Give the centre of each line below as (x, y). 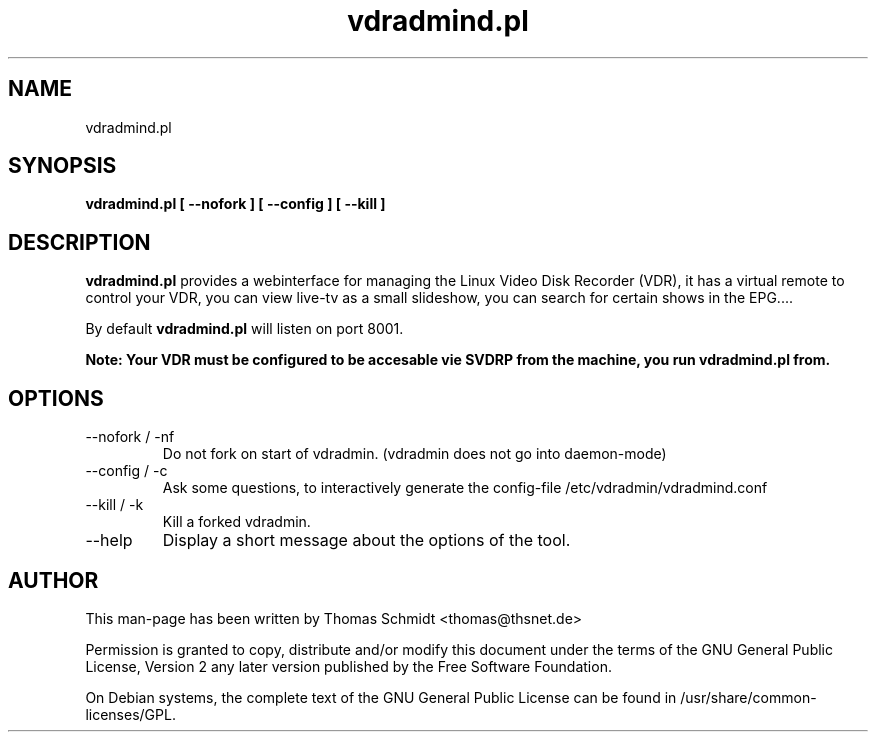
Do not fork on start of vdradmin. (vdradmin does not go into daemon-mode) (414, 454)
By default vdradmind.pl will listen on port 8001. (244, 329)
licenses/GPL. (130, 714)
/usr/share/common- (748, 697)
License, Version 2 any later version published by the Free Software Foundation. (348, 666)
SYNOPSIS (62, 166)
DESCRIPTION (79, 242)
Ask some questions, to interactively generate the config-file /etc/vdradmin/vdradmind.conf (465, 488)
